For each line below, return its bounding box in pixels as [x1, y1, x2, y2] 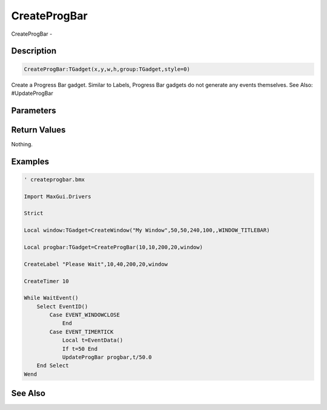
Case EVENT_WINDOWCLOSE [49, 311, 121, 319]
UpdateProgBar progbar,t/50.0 [62, 354, 152, 361]
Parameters [11, 105, 56, 116]
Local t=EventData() [62, 337, 124, 344]
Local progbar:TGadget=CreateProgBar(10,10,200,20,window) [24, 244, 203, 250]
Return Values [11, 125, 66, 135]
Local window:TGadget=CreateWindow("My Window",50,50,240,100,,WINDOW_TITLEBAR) [24, 227, 270, 234]
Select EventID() [36, 303, 88, 310]
